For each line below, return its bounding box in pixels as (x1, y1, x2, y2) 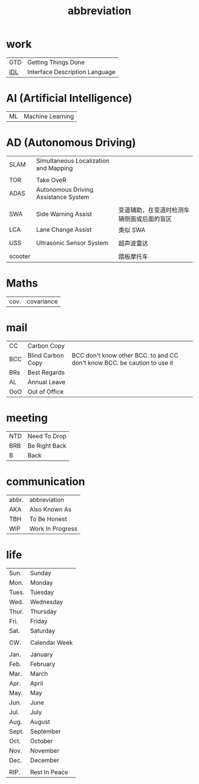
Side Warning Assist (36, 210, 92, 218)
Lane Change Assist (36, 225, 92, 233)
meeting (6, 411, 48, 425)
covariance (26, 297, 58, 306)
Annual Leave (27, 378, 66, 386)
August (30, 718, 50, 726)
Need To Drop (27, 432, 67, 440)
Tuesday (30, 588, 54, 596)
